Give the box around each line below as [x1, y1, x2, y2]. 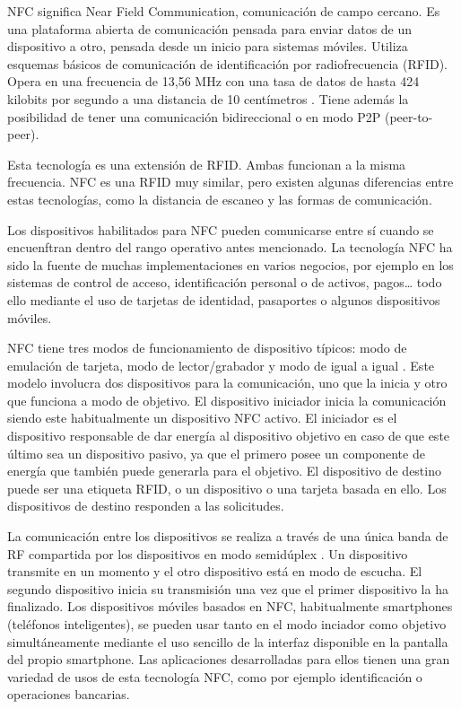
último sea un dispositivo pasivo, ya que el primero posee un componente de [7, 443, 425, 462]
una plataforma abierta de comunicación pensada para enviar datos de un [7, 19, 413, 38]
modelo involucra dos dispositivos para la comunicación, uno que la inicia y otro [7, 373, 448, 392]
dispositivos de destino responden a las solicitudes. [7, 496, 284, 515]
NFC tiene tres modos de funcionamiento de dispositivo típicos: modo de [7, 338, 407, 357]
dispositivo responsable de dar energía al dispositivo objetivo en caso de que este [7, 426, 450, 445]
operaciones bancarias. [7, 685, 130, 704]
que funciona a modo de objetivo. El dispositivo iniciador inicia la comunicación [7, 390, 447, 409]
